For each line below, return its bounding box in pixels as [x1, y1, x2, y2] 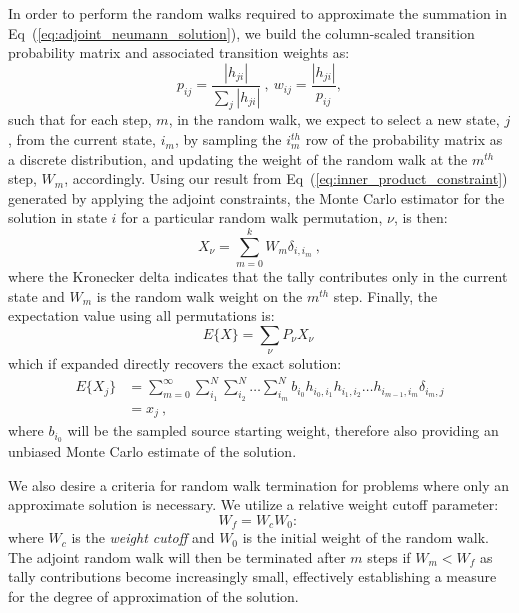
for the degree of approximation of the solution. [8, 586, 299, 606]
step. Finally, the [333, 285, 438, 306]
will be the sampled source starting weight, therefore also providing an [67, 420, 499, 441]
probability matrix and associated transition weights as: [8, 42, 350, 63]
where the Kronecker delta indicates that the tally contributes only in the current [8, 266, 508, 287]
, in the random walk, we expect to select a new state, [168, 109, 500, 130]
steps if [367, 546, 411, 567]
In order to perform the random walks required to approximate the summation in [8, 3, 508, 23]
